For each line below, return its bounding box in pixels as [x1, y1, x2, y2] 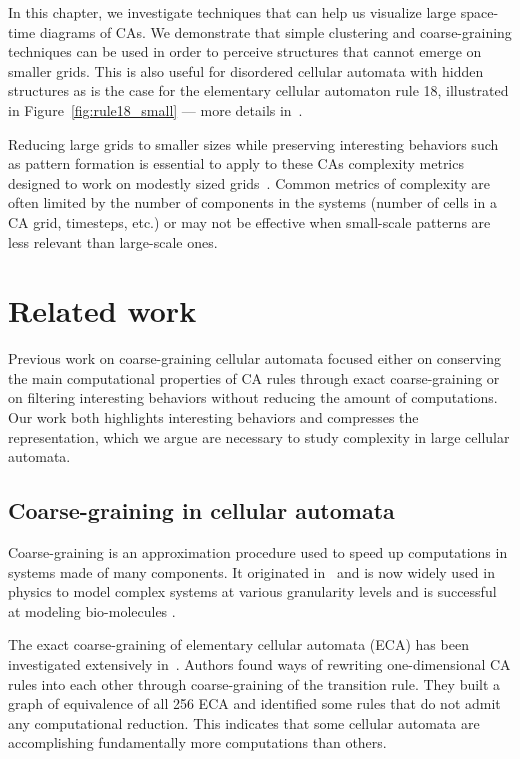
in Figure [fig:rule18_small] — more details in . [8, 99, 303, 120]
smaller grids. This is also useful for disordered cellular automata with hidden [8, 60, 484, 81]
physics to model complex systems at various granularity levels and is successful [8, 581, 497, 602]
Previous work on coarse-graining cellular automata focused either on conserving [8, 348, 502, 369]
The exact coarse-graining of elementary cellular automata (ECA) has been [8, 634, 469, 655]
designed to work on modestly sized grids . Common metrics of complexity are [8, 172, 490, 193]
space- [460, 2, 499, 22]
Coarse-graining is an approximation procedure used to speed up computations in [8, 542, 508, 563]
